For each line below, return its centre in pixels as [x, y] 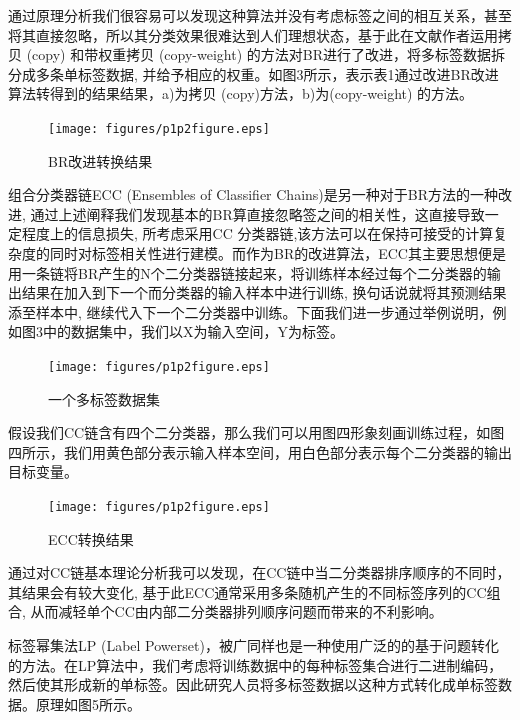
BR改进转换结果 [100, 160]
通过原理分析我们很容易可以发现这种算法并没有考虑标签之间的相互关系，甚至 [260, 15]
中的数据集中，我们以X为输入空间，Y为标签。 [193, 331]
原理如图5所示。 [88, 703]
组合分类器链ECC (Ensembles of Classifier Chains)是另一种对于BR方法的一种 [253, 194]
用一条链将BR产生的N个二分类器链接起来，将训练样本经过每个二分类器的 [247, 272]
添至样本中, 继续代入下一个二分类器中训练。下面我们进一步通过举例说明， [250, 311]
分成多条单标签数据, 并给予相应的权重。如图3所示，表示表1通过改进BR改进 [253, 73]
